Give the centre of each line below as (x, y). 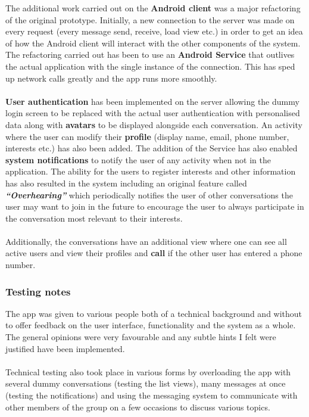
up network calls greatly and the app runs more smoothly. (111, 78)
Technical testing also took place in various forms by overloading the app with (148, 371)
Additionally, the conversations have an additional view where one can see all (146, 241)
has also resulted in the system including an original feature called (126, 183)
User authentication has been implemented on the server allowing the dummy (152, 101)
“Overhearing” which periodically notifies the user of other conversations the (149, 195)
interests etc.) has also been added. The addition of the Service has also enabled (152, 148)
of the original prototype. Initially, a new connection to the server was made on (150, 19)
